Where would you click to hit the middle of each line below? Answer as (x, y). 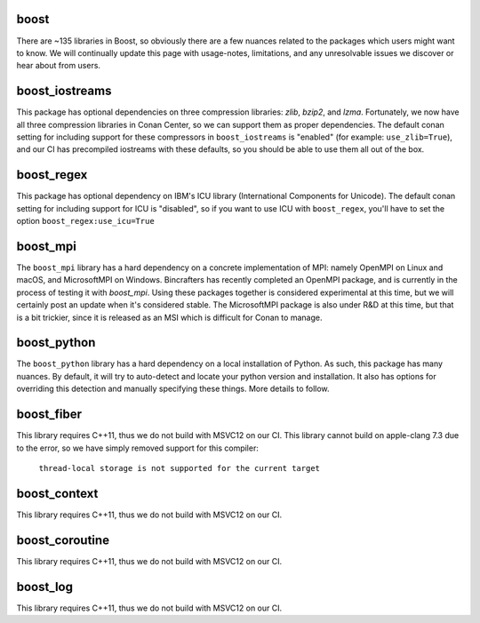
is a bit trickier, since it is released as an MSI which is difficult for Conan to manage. (169, 317)
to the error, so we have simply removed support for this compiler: (138, 448)
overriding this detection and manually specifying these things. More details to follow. (173, 389)
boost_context (57, 493)
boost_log (44, 587)
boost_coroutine (63, 540)
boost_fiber (49, 415)
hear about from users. (59, 66)
